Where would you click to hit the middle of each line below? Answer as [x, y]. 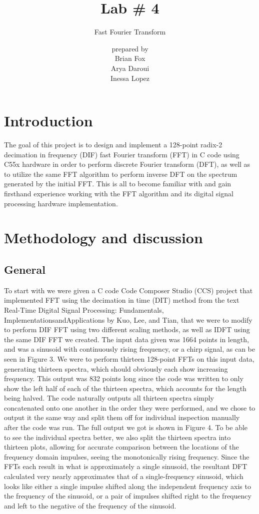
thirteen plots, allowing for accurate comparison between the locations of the [121, 447]
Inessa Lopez [130, 78]
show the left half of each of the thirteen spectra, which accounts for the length [125, 388]
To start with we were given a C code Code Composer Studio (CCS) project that [128, 290]
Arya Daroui [130, 68]
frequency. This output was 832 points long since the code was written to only [124, 378]
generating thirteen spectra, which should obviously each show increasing [116, 368]
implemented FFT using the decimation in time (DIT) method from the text [122, 300]
